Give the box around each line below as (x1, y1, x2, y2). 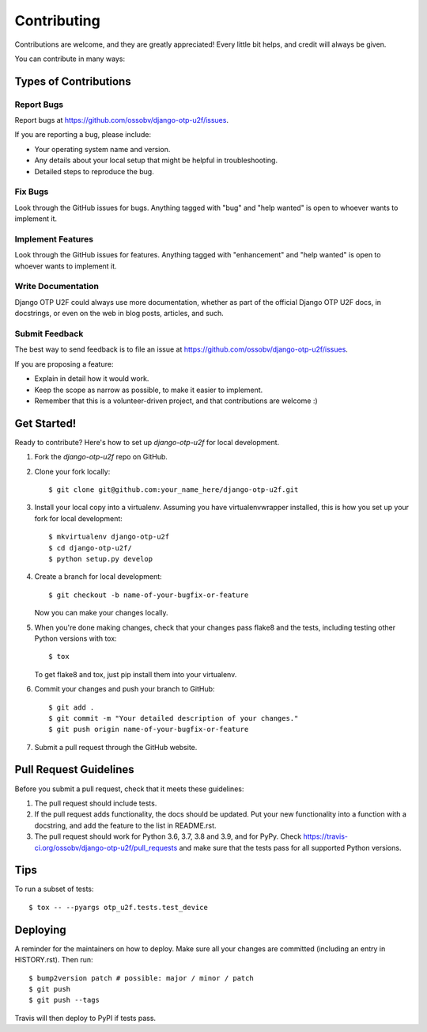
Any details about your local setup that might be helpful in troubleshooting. (34, 155, 278, 166)
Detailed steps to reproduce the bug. (34, 166, 154, 176)
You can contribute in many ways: (14, 54, 126, 63)
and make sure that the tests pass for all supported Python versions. (179, 843, 402, 852)
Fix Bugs (14, 186, 49, 197)
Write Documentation (14, 281, 99, 292)
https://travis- (303, 832, 348, 841)
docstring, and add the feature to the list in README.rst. (34, 821, 217, 830)
